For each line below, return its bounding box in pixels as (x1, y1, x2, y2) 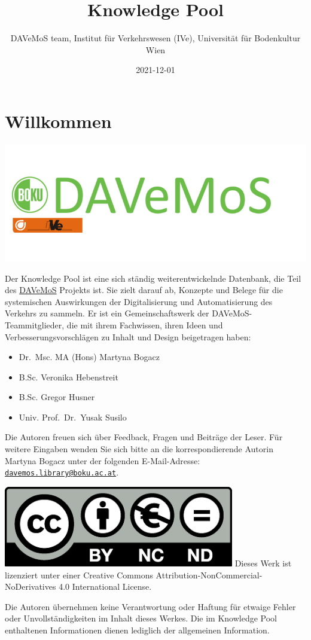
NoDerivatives (5, 580, 56, 593)
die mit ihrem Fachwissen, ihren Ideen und (66, 318, 223, 331)
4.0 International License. (59, 580, 152, 593)
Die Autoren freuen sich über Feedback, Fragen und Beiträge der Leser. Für (5, 431, 283, 443)
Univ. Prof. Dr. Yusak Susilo (19, 410, 127, 423)
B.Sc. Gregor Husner (19, 391, 95, 403)
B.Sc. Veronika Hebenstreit (19, 370, 118, 383)
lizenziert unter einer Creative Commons (5, 568, 153, 581)
